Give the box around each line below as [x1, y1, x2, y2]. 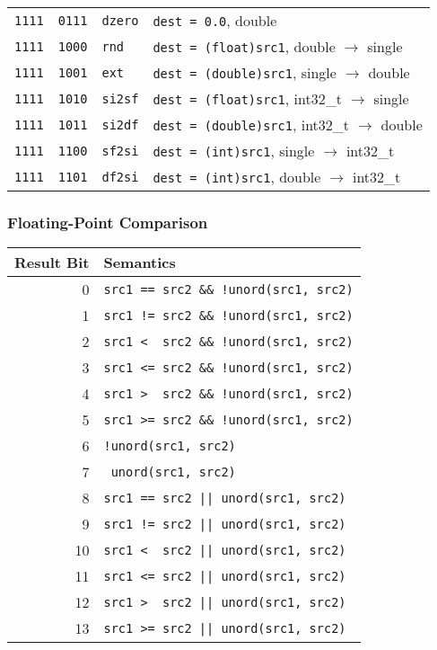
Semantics [103, 252, 176, 273]
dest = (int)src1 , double [153, 166, 321, 187]
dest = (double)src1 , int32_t [153, 114, 350, 135]
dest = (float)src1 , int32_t [153, 88, 342, 109]
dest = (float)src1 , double [153, 36, 336, 57]
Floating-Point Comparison [7, 210, 208, 233]
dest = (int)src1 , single [153, 140, 315, 161]
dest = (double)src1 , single [153, 62, 336, 83]
